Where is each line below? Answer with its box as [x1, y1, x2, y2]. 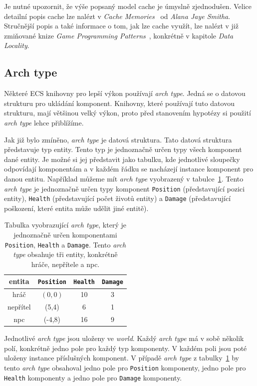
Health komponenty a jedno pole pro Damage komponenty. [4, 372, 182, 382]
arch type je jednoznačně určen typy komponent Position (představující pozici [4, 183, 245, 193]
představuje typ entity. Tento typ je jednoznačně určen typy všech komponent [4, 144, 242, 154]
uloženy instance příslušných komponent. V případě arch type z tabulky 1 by [4, 352, 239, 363]
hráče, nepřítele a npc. [31, 258, 100, 269]
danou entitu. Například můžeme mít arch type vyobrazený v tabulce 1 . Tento [4, 173, 244, 183]
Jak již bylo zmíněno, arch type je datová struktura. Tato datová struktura [4, 134, 232, 144]
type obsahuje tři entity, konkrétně [13, 249, 118, 259]
